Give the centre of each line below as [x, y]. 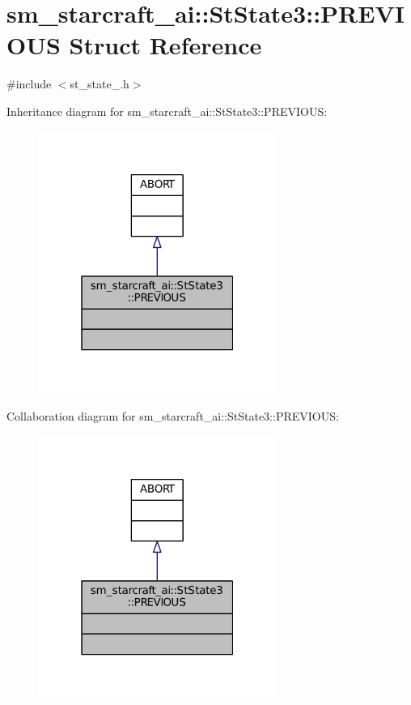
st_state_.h [100, 84]
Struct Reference [165, 45]
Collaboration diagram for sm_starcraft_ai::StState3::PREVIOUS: [173, 416]
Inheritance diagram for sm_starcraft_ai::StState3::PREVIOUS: [167, 111]
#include [29, 84]
